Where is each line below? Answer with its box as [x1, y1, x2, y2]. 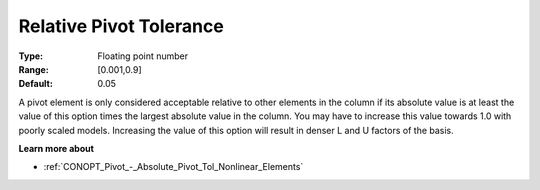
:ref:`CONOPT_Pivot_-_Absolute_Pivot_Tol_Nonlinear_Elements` [43, 161, 304, 173]
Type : [18, 50, 44, 62]
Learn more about [18, 142, 95, 154]
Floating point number [97, 50, 189, 62]
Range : [18, 63, 49, 75]
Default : [18, 78, 54, 90]
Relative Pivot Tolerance [18, 15, 224, 37]
